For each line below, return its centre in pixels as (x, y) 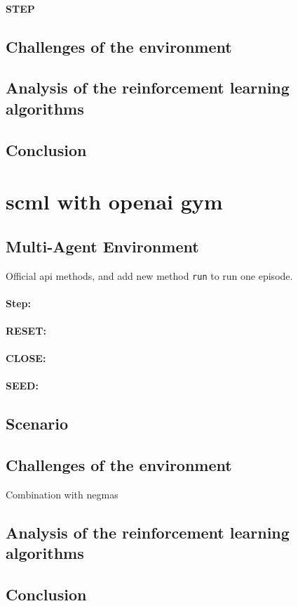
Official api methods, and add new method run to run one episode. (149, 275)
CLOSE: (26, 358)
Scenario (37, 424)
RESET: (26, 330)
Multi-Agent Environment (102, 246)
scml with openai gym (114, 201)
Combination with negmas (62, 494)
